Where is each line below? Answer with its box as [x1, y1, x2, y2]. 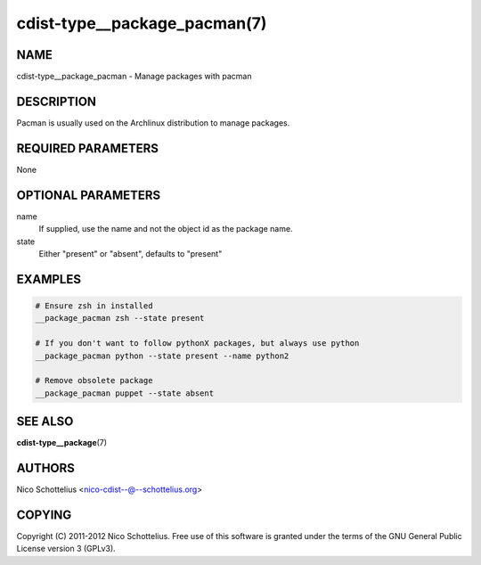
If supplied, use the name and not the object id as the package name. [38, 224, 293, 234]
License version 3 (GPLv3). [16, 544, 116, 554]
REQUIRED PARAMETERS [16, 141, 159, 156]
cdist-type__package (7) [16, 438, 107, 448]
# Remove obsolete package [35, 375, 153, 386]
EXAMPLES [16, 272, 82, 287]
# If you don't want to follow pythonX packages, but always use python [35, 339, 360, 348]
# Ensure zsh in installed [35, 300, 153, 311]
